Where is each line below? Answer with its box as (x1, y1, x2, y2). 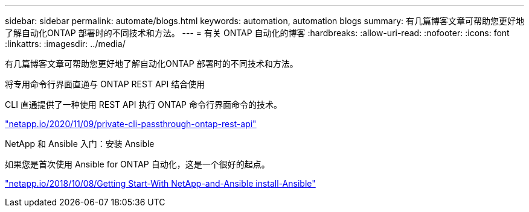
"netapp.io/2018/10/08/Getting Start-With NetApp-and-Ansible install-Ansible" (5, 178, 316, 189)
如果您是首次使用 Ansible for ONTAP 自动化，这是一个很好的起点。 (5, 159, 270, 169)
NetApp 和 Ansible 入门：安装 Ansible (5, 139, 155, 149)
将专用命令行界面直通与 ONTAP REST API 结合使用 (5, 79, 205, 89)
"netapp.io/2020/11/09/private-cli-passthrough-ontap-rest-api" (5, 119, 257, 129)
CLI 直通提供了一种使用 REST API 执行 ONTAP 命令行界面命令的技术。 (5, 99, 282, 110)
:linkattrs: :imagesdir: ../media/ (5, 39, 126, 49)
